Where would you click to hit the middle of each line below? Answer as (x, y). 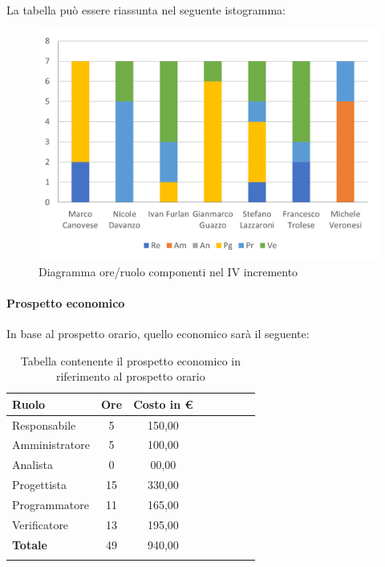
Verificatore (41, 524)
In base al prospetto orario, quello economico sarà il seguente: (158, 333)
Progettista (39, 485)
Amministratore (51, 445)
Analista (33, 465)
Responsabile (44, 424)
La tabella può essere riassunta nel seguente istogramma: (146, 10)
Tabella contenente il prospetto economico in (130, 360)
